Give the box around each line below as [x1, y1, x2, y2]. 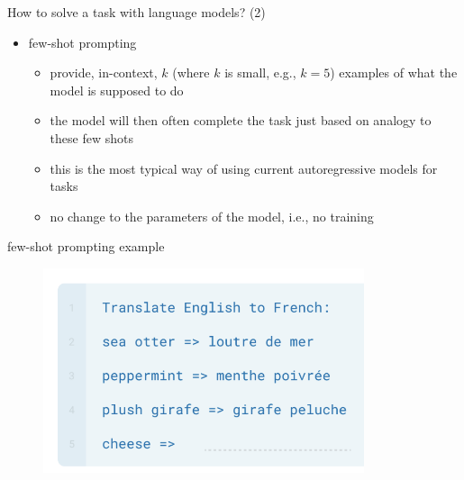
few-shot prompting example [7, 237, 165, 256]
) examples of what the [330, 63, 458, 82]
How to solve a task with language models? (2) [7, 3, 266, 21]
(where [172, 63, 210, 82]
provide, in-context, [50, 63, 158, 82]
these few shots [50, 128, 133, 147]
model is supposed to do [50, 80, 184, 99]
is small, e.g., [224, 63, 296, 82]
